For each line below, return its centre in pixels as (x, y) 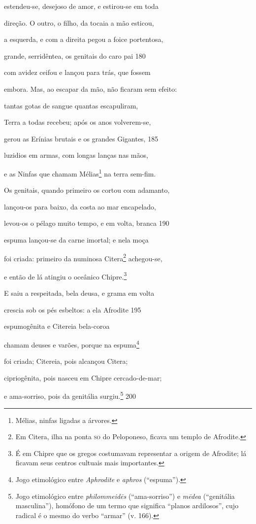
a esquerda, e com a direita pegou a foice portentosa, (84, 39)
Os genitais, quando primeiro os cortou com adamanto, (87, 190)
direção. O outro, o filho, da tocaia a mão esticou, (79, 22)
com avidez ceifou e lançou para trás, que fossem (77, 72)
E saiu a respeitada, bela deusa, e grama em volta (79, 293)
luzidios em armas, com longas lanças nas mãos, (76, 155)
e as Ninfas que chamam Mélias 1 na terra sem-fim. (80, 173)
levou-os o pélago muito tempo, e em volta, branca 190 (87, 223)
